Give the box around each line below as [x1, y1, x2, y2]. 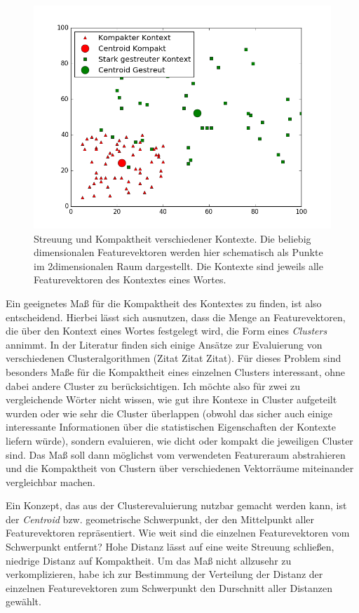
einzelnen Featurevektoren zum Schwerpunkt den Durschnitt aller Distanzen [6, 580, 333, 595]
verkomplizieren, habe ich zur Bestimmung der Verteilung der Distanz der [6, 567, 323, 581]
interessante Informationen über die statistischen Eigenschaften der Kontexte [6, 419, 336, 434]
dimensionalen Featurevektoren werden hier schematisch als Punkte [34, 245, 323, 260]
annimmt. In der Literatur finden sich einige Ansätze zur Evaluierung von [6, 337, 323, 351]
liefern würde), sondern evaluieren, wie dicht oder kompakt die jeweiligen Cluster [6, 433, 353, 447]
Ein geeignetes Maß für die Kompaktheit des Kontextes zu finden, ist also [6, 295, 322, 310]
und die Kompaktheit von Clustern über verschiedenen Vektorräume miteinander [6, 461, 354, 476]
